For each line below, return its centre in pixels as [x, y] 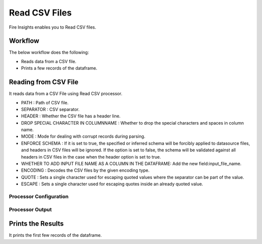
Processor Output [30, 210]
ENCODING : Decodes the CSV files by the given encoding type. [85, 170]
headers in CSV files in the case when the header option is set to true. [91, 157]
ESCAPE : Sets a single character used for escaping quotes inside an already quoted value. [112, 184]
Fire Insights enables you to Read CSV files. [53, 27]
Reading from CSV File [44, 82]
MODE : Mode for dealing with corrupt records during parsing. [83, 136]
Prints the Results [36, 224]
